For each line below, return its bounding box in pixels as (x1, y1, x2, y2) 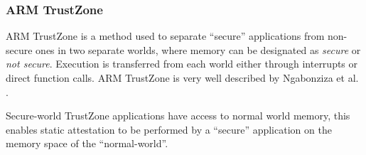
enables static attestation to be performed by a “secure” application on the (6, 122, 332, 137)
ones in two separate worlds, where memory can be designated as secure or (36, 42, 361, 57)
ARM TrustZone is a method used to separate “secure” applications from (6, 28, 325, 43)
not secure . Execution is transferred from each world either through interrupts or (6, 56, 358, 71)
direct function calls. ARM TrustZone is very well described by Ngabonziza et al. (6, 70, 359, 85)
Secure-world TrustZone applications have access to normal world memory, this (6, 108, 350, 123)
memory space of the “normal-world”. (6, 136, 168, 151)
